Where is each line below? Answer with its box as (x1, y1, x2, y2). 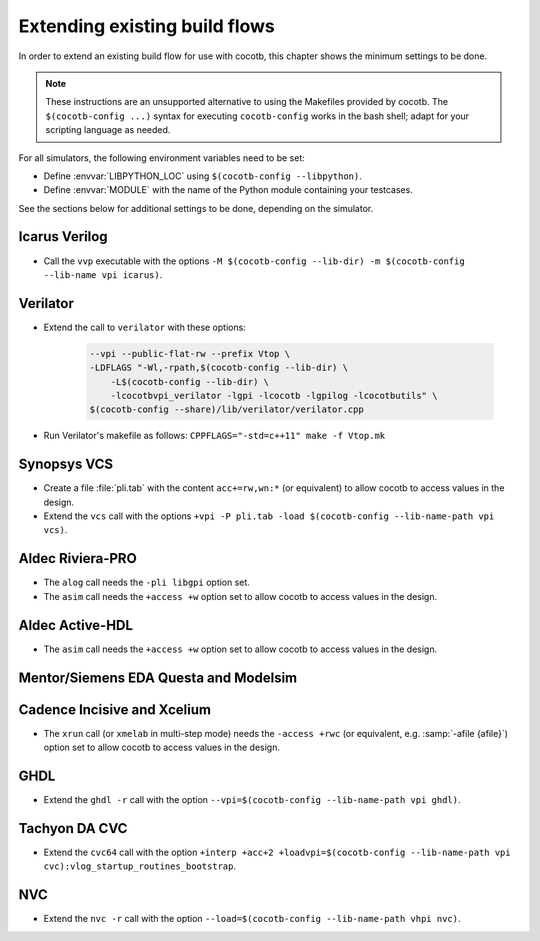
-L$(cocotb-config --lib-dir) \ (110, 376, 270, 387)
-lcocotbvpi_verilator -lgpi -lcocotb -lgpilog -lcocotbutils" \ (110, 390, 438, 402)
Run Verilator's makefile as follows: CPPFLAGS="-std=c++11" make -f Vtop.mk (43, 430, 385, 442)
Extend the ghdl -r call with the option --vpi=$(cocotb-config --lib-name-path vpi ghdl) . (43, 793, 461, 805)
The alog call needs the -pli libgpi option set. (43, 576, 250, 589)
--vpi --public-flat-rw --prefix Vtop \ (89, 348, 290, 359)
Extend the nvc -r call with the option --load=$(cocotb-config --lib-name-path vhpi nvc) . (43, 913, 461, 925)
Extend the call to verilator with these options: (43, 321, 247, 333)
